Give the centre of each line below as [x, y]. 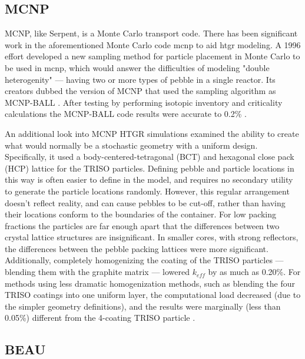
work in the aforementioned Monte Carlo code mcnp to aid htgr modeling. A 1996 [153, 44]
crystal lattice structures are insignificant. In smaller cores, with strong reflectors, [152, 237]
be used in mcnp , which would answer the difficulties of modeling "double [137, 67]
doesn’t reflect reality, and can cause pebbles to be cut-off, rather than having [145, 202]
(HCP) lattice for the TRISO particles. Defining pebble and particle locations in [150, 168]
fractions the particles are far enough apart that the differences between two [142, 225]
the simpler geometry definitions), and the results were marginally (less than [143, 306]
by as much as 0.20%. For [254, 272]
